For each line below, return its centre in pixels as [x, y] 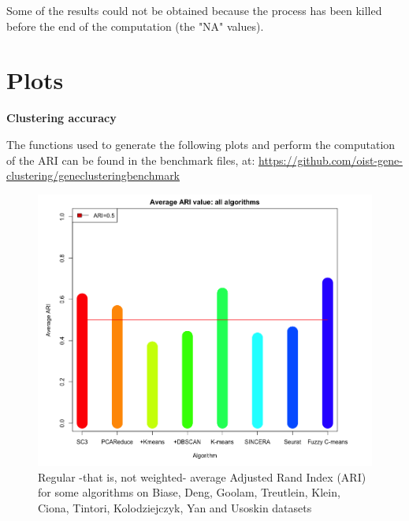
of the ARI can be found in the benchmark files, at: [131, 160]
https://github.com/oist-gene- [330, 160]
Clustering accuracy [61, 118]
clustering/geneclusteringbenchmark [93, 175]
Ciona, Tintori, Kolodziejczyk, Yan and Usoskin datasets [175, 508]
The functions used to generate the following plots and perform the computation [201, 144]
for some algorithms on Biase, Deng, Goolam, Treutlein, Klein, [189, 492]
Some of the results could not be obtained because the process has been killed [194, 10]
